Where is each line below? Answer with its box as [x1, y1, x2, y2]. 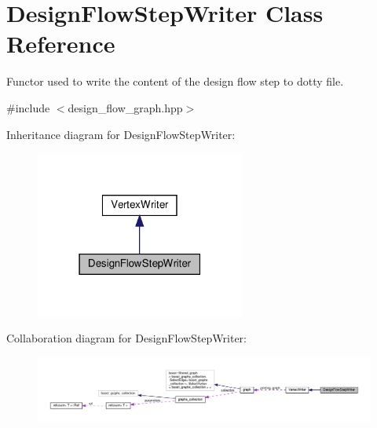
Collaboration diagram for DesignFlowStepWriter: [6, 330, 247, 346]
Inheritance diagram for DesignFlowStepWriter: [6, 126, 236, 142]
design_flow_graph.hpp [68, 99, 183, 115]
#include [6, 99, 50, 115]
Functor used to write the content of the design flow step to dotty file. [6, 73, 344, 90]
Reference [6, 27, 115, 60]
